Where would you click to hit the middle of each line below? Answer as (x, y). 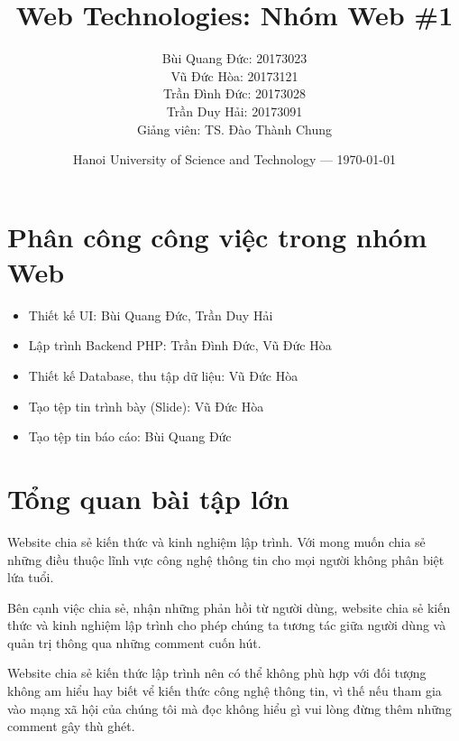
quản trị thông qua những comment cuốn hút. (134, 642)
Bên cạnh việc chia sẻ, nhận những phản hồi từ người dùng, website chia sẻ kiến (229, 607)
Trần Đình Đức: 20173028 (234, 93)
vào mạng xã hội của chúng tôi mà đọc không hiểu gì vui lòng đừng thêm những (229, 708)
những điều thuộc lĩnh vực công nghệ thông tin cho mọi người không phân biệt (226, 559)
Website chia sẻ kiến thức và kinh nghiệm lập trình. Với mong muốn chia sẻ (216, 541)
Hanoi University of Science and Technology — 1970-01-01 (234, 159)
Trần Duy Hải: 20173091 (234, 111)
